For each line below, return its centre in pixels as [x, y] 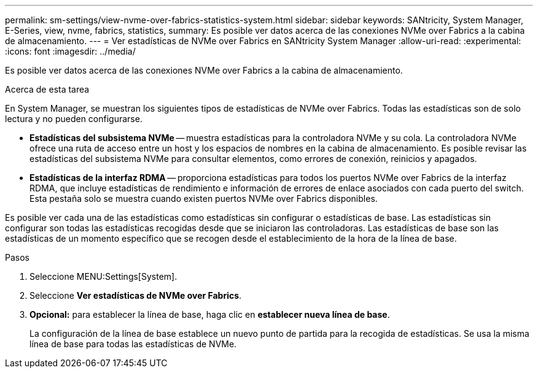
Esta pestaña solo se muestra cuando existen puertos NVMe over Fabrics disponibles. [204, 198]
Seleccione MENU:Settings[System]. [103, 276]
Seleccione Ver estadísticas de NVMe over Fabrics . [136, 295]
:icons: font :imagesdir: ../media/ [70, 51]
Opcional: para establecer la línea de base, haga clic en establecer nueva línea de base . [210, 314]
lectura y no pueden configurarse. [74, 119]
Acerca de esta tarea [47, 89]
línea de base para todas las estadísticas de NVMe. [133, 344]
